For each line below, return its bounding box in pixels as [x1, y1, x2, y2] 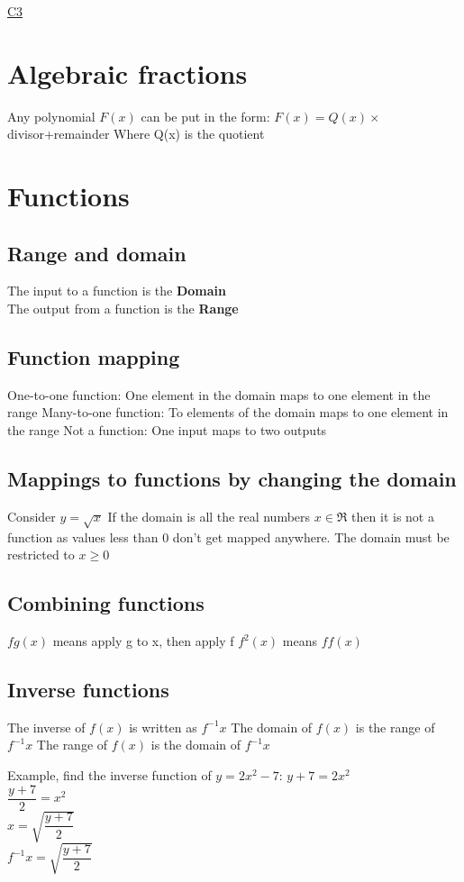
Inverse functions [7, 676, 169, 703]
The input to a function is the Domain [7, 281, 226, 300]
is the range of [355, 717, 435, 736]
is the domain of [150, 735, 241, 754]
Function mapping [7, 343, 180, 371]
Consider [7, 506, 56, 525]
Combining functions [7, 589, 205, 617]
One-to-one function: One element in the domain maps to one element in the [7, 385, 431, 404]
